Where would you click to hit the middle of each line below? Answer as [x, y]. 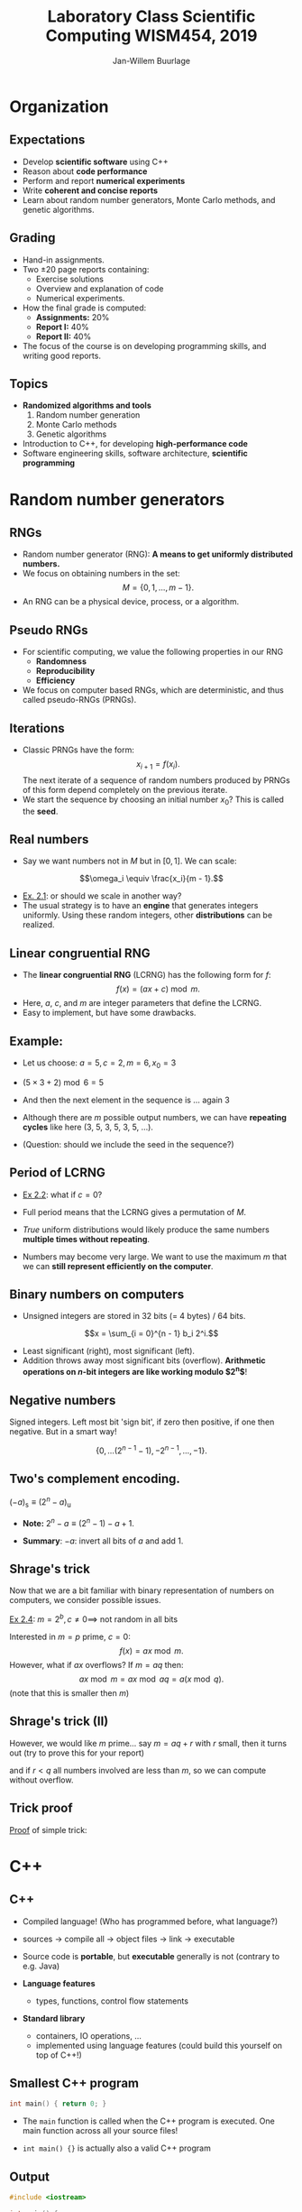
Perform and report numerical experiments [104, 180]
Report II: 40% [64, 336]
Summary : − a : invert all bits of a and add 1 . [103, 1541]
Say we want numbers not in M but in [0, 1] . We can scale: [129, 861]
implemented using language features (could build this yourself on [159, 2045]
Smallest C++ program [74, 2083]
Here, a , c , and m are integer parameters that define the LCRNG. [142, 1003]
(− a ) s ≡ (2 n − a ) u [41, 1502]
